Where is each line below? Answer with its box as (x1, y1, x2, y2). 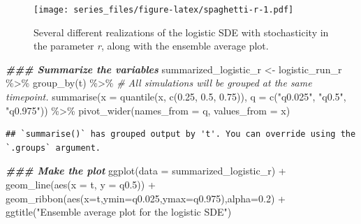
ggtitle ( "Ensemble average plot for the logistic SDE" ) (6, 204, 232, 219)
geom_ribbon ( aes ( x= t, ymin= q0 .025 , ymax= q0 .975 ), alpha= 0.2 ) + (6, 191, 286, 205)
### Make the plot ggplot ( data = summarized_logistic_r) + (6, 163, 286, 178)
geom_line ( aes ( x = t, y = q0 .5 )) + (6, 177, 156, 191)
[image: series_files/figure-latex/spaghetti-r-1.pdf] (34, 5, 294, 15)
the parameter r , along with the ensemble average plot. (34, 38, 269, 53)
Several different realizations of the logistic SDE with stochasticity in (34, 24, 329, 39)
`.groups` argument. (6, 142, 101, 153)
